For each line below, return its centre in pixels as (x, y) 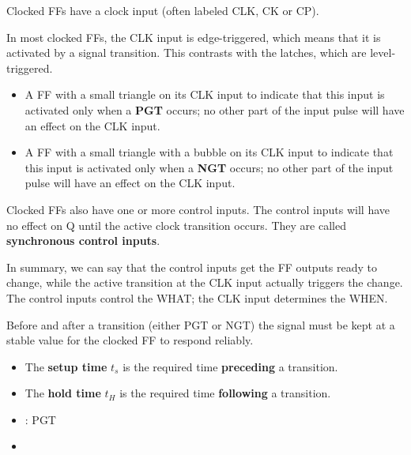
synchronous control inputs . (83, 241)
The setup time (66, 366)
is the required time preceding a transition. (230, 366)
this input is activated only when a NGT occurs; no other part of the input (209, 167)
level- (383, 53)
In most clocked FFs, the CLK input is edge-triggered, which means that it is (194, 37)
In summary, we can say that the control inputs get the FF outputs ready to (192, 267)
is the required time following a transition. (225, 393)
